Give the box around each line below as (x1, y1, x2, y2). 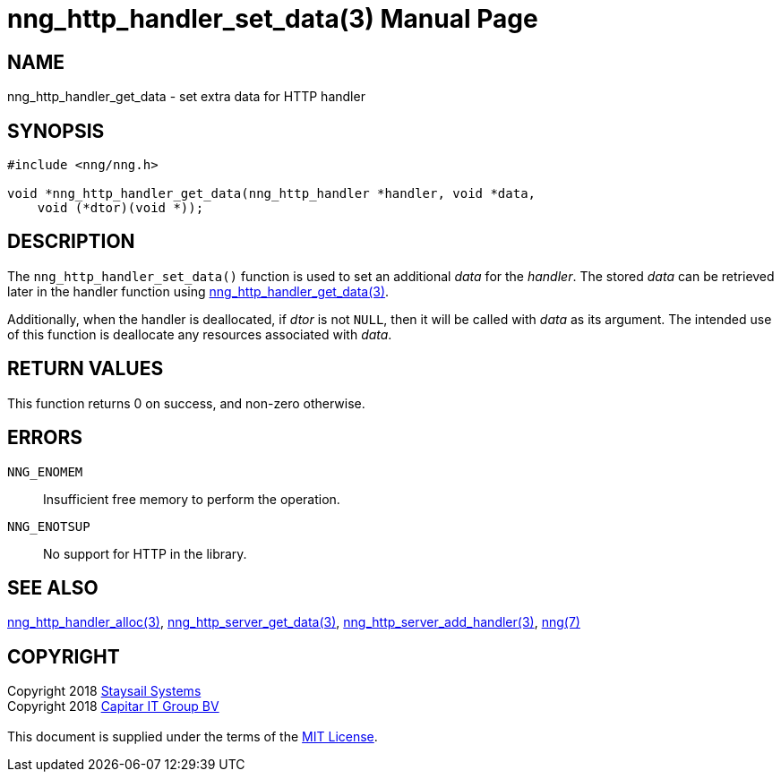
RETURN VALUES (7, 357, 164, 381)
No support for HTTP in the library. (43, 545, 247, 561)
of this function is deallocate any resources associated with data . (7, 326, 392, 342)
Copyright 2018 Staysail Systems (7, 683, 202, 699)
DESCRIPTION (7, 230, 135, 253)
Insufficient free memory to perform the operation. (43, 491, 340, 507)
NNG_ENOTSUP (7, 518, 90, 534)
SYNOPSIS (7, 119, 105, 142)
